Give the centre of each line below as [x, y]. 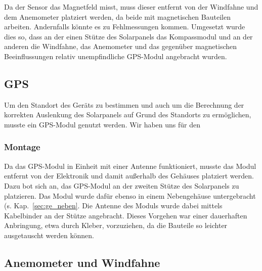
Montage [22, 147]
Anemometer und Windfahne [82, 262]
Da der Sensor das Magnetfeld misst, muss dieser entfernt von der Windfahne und [131, 7]
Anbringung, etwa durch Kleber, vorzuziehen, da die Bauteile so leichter [116, 225]
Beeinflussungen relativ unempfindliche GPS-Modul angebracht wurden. [116, 56]
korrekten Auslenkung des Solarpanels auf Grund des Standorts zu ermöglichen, [128, 115]
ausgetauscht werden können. [49, 235]
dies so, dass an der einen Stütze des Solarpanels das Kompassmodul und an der [128, 36]
